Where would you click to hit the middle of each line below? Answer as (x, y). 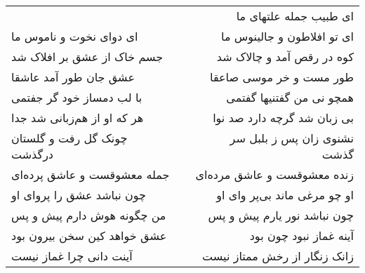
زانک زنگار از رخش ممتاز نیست (278, 256)
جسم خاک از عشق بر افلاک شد (87, 56)
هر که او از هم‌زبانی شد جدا (78, 118)
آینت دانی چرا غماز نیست (72, 256)
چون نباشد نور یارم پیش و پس (281, 215)
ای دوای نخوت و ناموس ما (75, 36)
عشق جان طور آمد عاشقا (73, 77)
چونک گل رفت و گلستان (69, 138)
